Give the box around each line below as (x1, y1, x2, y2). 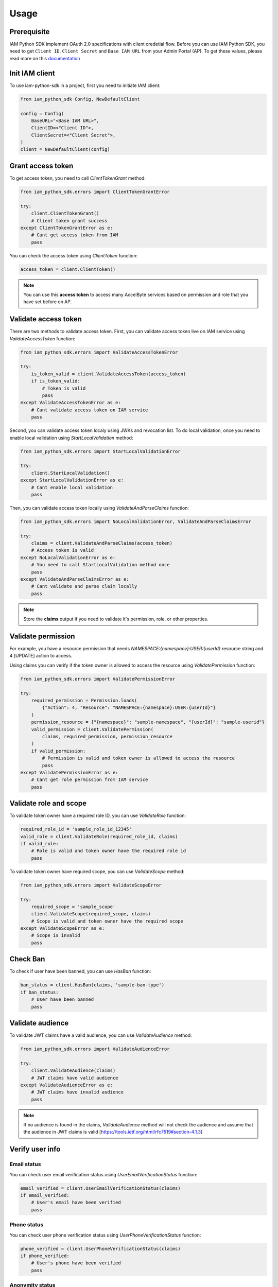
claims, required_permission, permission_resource (42, 734, 172, 739)
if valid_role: (20, 841, 59, 846)
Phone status (9, 1221, 44, 1228)
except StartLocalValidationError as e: (20, 477, 124, 483)
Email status (9, 1161, 41, 1168)
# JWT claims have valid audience (31, 1075, 118, 1081)
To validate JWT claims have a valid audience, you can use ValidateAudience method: (9, 1032, 193, 1038)
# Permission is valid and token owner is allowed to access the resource (42, 755, 235, 761)
